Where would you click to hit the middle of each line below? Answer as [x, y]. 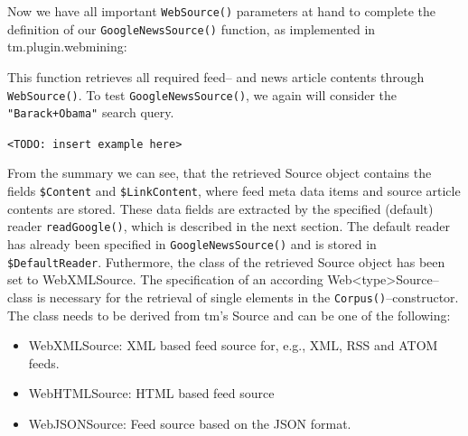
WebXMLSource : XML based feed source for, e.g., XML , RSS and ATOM [233, 345]
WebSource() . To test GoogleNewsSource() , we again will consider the [202, 94]
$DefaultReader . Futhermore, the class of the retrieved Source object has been [226, 261]
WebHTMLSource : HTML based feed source [151, 393]
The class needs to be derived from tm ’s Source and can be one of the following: [229, 315]
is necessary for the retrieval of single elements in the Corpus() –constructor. [248, 297]
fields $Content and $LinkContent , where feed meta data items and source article [234, 191]
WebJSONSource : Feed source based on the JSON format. [190, 423]
